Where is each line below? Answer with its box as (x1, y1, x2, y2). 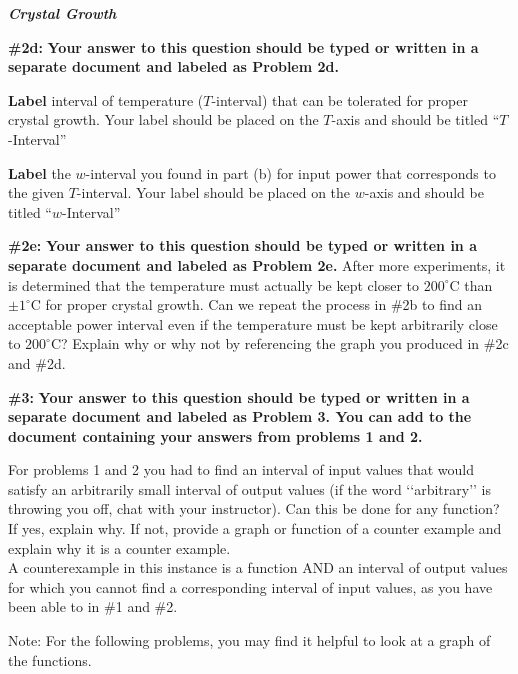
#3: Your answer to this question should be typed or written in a (8, 386, 470, 407)
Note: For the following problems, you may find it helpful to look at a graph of (8, 630, 491, 651)
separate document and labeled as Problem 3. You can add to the (8, 406, 472, 427)
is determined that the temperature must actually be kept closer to (8, 274, 420, 295)
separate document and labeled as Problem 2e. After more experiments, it (8, 254, 506, 275)
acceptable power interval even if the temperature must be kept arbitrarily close (8, 313, 498, 334)
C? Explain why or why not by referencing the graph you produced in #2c (50, 333, 509, 354)
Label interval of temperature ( (8, 89, 204, 110)
